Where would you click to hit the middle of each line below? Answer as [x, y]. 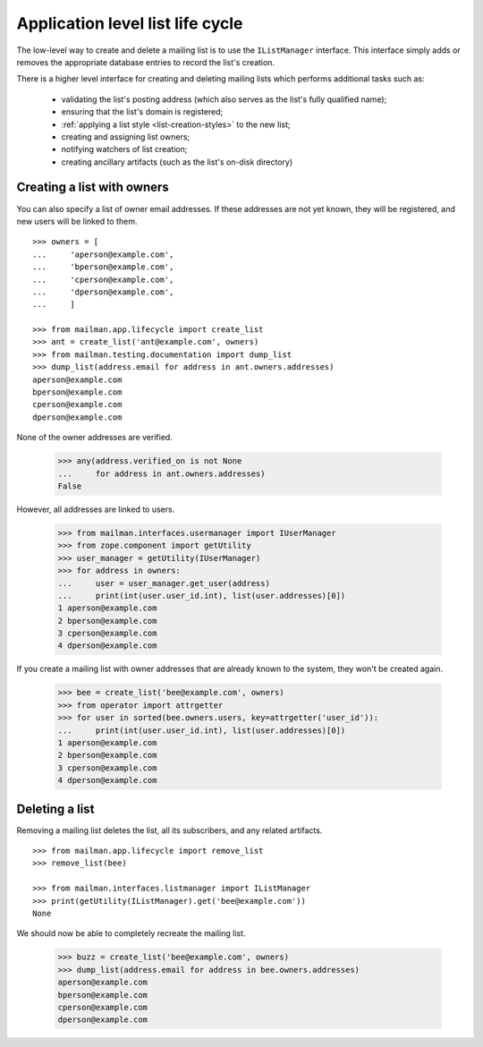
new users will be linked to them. [77, 221]
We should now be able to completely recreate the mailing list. [131, 933]
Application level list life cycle [130, 23]
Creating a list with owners [93, 187]
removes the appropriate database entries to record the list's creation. [146, 62]
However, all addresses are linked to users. [96, 509]
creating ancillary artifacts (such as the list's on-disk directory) [177, 162]
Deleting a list [55, 809]
